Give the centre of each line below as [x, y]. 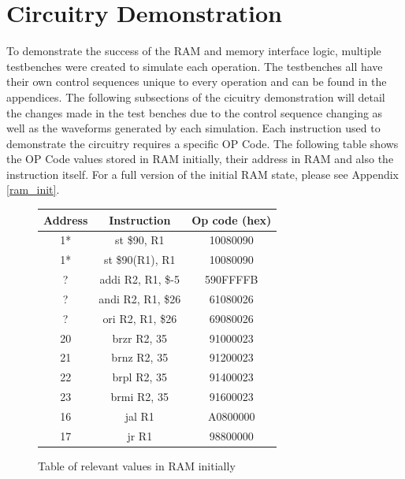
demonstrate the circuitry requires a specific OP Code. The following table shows [202, 143]
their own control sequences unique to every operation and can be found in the [197, 82]
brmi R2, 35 [139, 397]
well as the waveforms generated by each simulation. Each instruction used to [193, 128]
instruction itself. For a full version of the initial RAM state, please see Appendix [202, 174]
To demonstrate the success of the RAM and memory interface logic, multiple [194, 51]
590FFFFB [231, 279]
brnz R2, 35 [140, 357]
